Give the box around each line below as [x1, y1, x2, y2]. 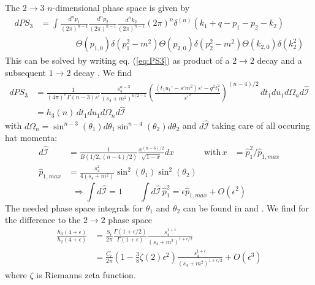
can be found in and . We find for [183, 201, 309, 214]
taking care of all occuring [211, 119, 310, 132]
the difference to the [5, 213, 81, 226]
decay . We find [74, 66, 132, 78]
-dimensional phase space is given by [52, 1, 190, 13]
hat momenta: [5, 131, 58, 144]
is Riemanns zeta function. [36, 268, 136, 281]
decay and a [257, 54, 302, 67]
